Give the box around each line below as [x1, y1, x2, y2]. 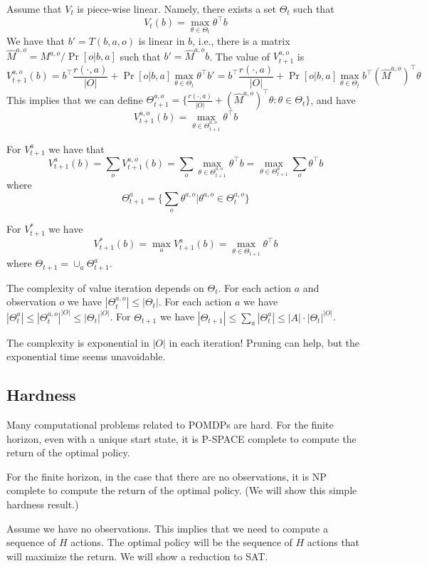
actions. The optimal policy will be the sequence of [70, 535, 292, 550]
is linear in [138, 33, 185, 48]
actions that [307, 535, 360, 550]
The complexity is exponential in [6, 335, 149, 350]
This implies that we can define [6, 92, 143, 107]
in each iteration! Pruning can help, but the [169, 335, 360, 350]
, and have [310, 92, 356, 107]
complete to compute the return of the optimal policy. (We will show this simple [6, 483, 357, 498]
